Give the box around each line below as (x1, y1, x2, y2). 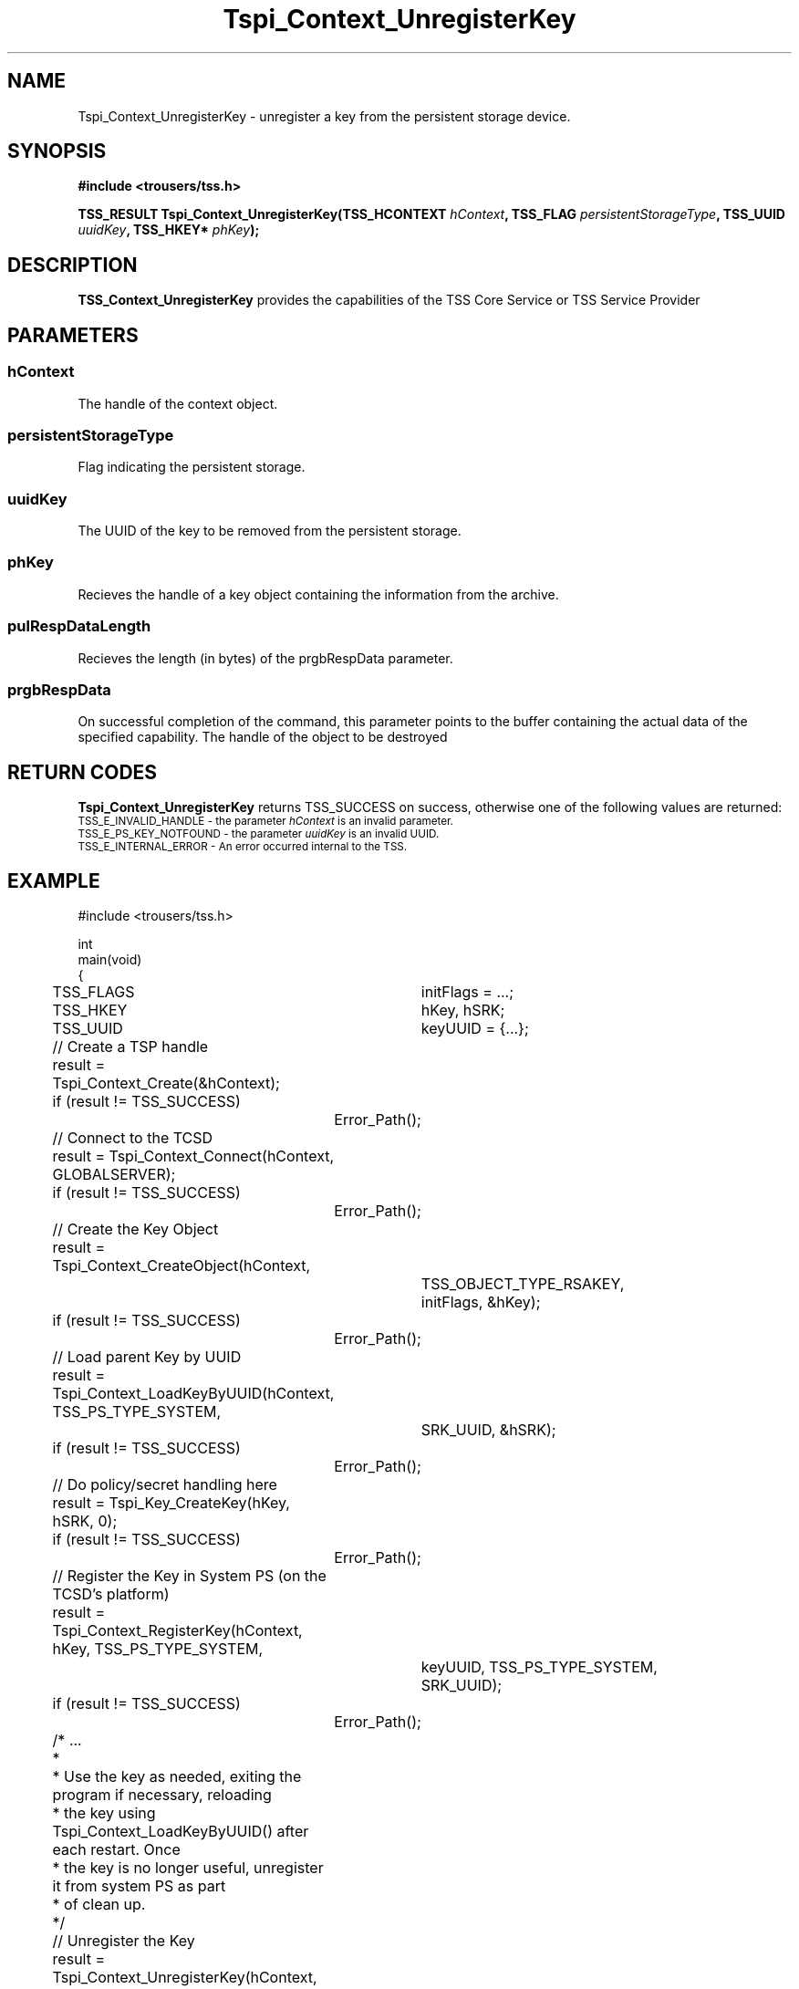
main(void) (78, 951, 142, 967)
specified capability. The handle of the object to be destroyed (78, 729, 448, 745)
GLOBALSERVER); (52, 1164, 176, 1183)
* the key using (52, 1803, 156, 1822)
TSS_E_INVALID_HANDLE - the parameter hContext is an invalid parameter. (78, 815, 453, 828)
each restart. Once (52, 1839, 181, 1859)
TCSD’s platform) (52, 1584, 170, 1603)
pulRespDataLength (7, 617, 151, 636)
